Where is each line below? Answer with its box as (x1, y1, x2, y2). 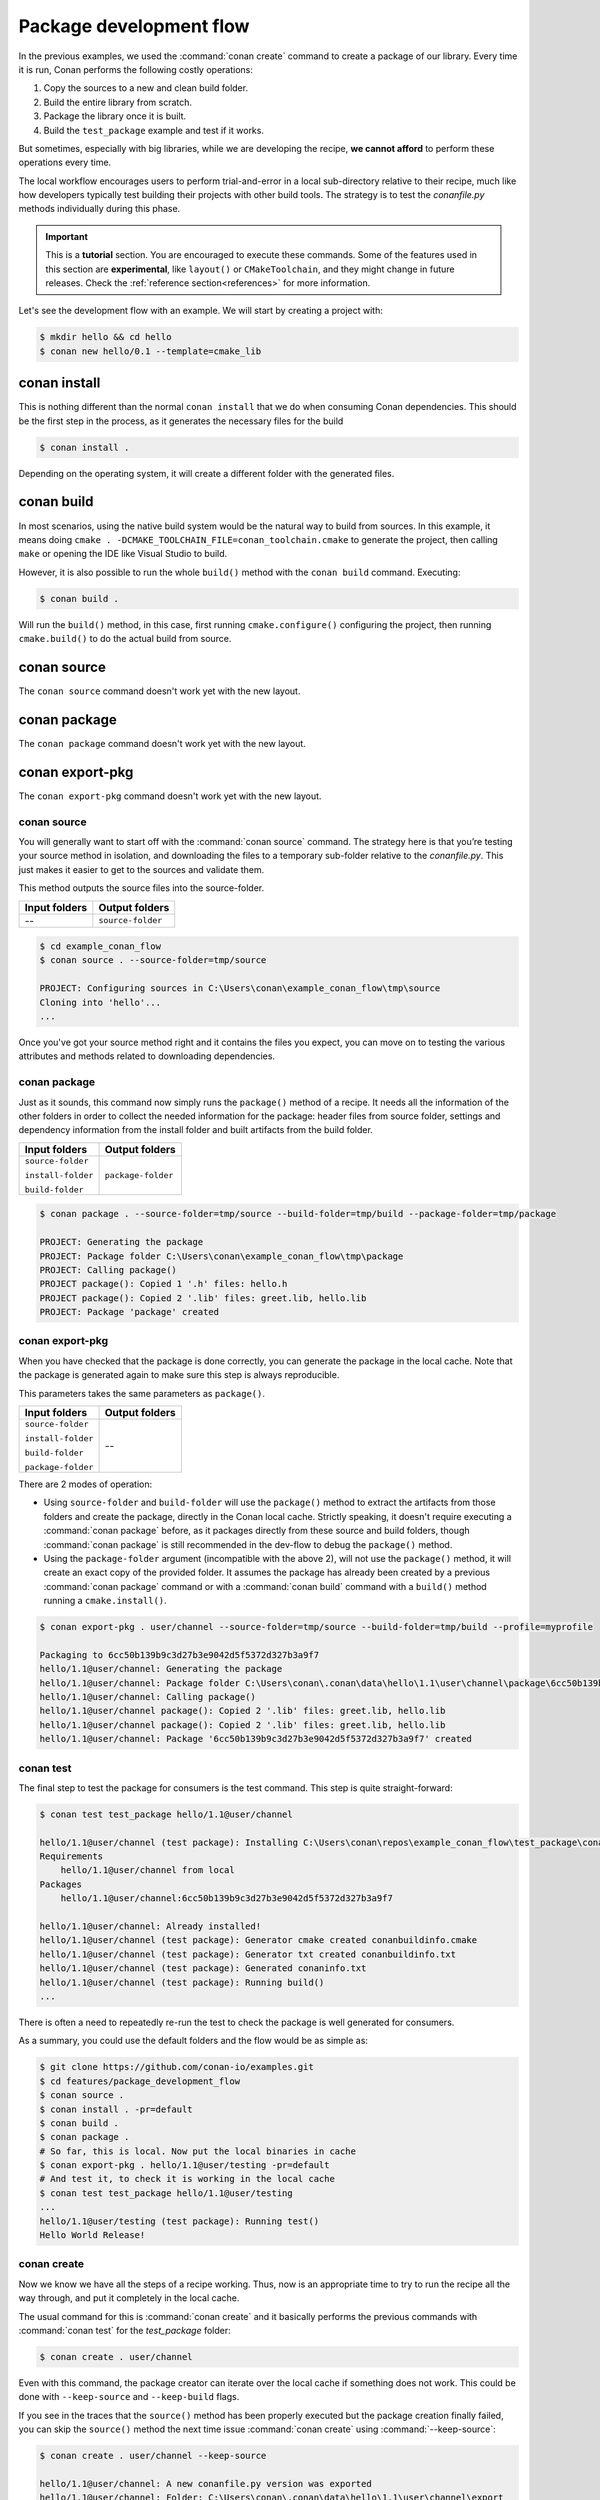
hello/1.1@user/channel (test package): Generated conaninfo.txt (39, 1963, 367, 1974)
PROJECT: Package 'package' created (39, 1306, 220, 1318)
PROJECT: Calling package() (39, 1264, 177, 1275)
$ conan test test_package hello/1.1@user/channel (39, 1808, 294, 1820)
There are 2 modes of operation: (18, 1478, 153, 1490)
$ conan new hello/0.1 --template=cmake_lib (39, 345, 262, 357)
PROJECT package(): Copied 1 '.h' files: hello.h (39, 1278, 288, 1290)
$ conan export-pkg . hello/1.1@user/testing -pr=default (39, 2160, 330, 2171)
